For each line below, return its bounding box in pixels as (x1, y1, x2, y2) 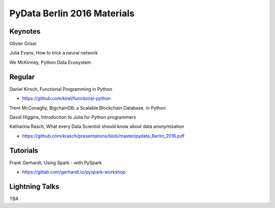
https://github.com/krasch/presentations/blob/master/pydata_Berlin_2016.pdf (22, 133, 185, 139)
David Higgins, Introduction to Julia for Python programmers (9, 114, 136, 120)
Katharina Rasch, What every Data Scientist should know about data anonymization (9, 123, 184, 129)
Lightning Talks (9, 182, 60, 191)
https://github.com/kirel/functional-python (22, 95, 111, 101)
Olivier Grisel (9, 41, 37, 47)
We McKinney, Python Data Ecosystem (9, 59, 91, 65)
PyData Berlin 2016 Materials (9, 8, 135, 19)
